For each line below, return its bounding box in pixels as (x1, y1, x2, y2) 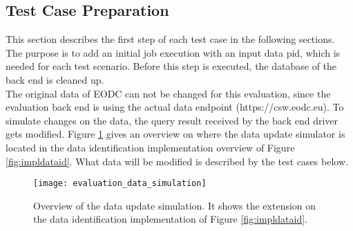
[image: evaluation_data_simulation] (33, 178, 207, 189)
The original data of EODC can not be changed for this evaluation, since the (6, 86, 331, 100)
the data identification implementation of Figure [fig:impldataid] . (33, 212, 307, 226)
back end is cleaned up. (6, 72, 104, 86)
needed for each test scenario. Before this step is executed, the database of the (6, 59, 337, 73)
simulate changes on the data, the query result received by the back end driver (6, 113, 338, 127)
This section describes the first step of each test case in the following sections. (6, 32, 335, 46)
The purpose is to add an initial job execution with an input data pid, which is (6, 45, 341, 59)
